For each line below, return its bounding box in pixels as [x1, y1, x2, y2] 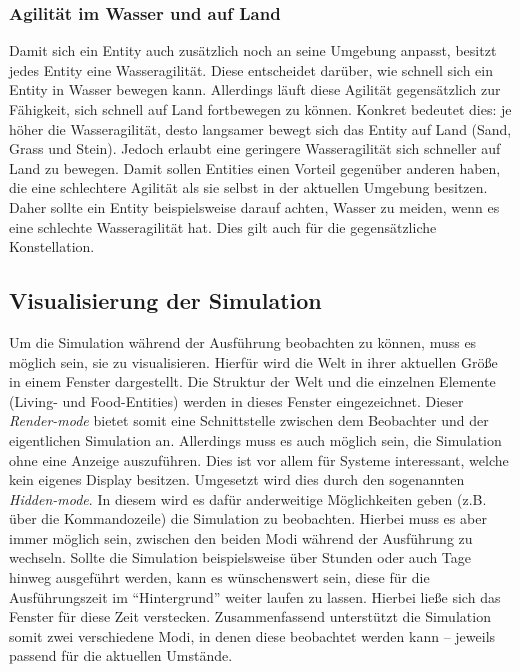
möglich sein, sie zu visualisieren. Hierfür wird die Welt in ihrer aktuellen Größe [9, 351, 498, 372]
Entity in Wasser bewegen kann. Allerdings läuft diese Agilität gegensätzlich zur [9, 79, 501, 100]
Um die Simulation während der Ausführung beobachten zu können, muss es [9, 331, 477, 352]
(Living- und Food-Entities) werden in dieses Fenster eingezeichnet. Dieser [9, 390, 464, 411]
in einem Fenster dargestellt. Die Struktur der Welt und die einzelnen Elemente [9, 371, 496, 392]
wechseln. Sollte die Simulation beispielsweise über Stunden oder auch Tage [9, 547, 471, 568]
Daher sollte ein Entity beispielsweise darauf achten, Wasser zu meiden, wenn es [9, 196, 500, 217]
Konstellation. [9, 236, 95, 257]
